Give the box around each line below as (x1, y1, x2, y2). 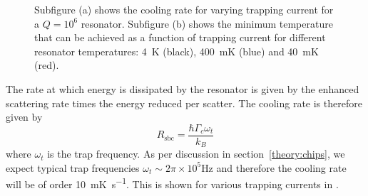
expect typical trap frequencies (6, 160, 140, 175)
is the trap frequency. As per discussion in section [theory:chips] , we (47, 146, 345, 161)
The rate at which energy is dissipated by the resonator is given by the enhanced (6, 81, 359, 96)
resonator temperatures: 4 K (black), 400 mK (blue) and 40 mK (34, 43, 319, 58)
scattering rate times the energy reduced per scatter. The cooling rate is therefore (6, 95, 362, 110)
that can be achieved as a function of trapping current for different (34, 30, 326, 45)
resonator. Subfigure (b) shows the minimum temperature (81, 16, 333, 31)
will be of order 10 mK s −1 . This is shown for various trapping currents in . (6, 175, 339, 192)
